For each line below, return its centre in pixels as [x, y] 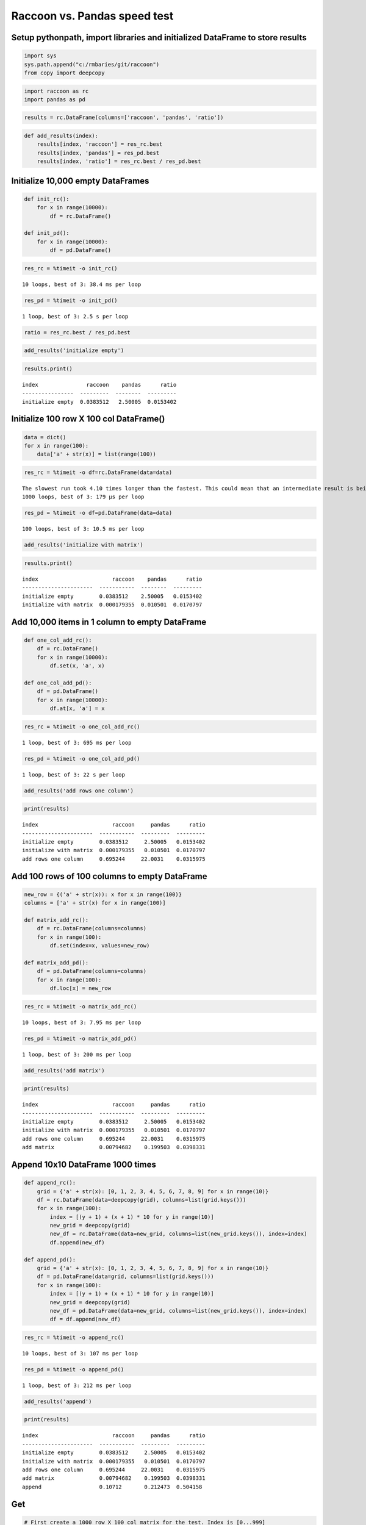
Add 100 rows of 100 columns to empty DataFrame [109, 876]
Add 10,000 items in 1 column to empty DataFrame [109, 622]
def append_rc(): [50, 1183]
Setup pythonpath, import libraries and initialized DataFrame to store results [159, 38]
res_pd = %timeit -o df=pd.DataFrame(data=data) [98, 513]
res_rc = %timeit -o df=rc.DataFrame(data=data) [98, 472]
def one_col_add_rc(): [58, 640]
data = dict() [45, 437]
